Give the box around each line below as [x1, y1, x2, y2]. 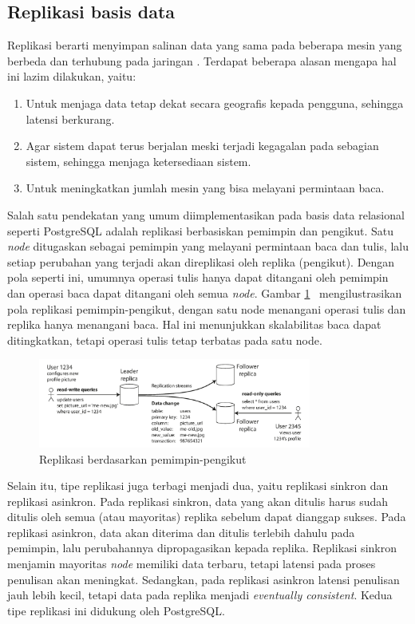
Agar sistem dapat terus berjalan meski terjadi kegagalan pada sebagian [26, 137, 379, 154]
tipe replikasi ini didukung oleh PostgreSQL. [7, 602, 225, 618]
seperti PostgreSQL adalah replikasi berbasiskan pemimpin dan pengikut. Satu [7, 222, 394, 239]
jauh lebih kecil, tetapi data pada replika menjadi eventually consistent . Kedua [7, 586, 393, 603]
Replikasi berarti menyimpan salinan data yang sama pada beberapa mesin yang [7, 37, 402, 53]
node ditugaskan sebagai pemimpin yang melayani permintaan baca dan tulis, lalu [7, 238, 409, 255]
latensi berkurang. [26, 110, 115, 127]
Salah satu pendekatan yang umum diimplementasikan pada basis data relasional [7, 206, 405, 223]
